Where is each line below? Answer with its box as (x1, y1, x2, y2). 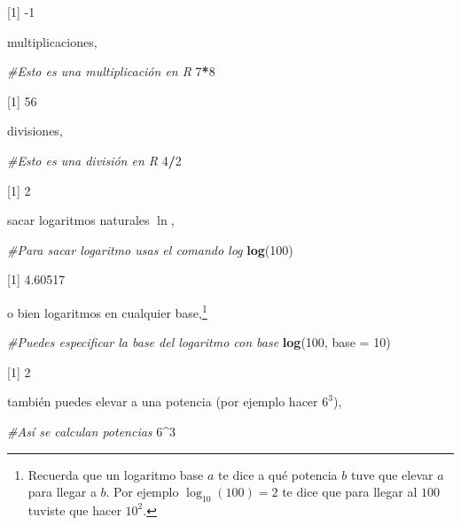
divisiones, (7, 121, 63, 140)
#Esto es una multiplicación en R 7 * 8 (7, 62, 215, 81)
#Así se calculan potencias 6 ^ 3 (7, 421, 176, 440)
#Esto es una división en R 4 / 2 (7, 151, 182, 169)
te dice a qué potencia (218, 465, 338, 483)
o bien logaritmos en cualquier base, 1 (7, 300, 207, 321)
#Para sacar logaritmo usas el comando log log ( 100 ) (7, 240, 293, 259)
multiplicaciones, (7, 32, 98, 50)
